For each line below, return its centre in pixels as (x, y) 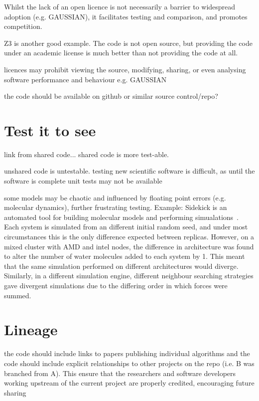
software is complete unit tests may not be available (83, 181)
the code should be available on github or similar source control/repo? (111, 96)
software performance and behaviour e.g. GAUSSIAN (85, 79)
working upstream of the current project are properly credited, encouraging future (129, 383)
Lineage (31, 329)
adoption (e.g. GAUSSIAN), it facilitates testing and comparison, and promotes (126, 16)
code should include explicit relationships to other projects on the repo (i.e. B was (129, 363)
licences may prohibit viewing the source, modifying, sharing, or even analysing (125, 69)
